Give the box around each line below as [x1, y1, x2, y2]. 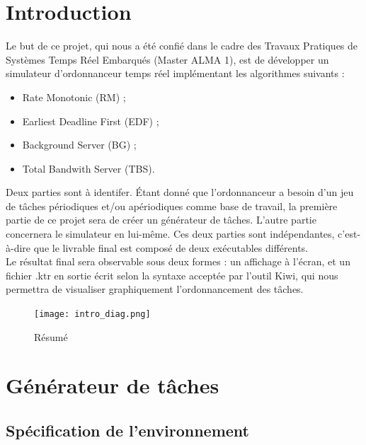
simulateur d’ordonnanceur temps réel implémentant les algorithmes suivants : [6, 66, 345, 81]
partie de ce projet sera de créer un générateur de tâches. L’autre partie [6, 212, 316, 227]
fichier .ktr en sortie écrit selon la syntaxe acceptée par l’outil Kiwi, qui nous [6, 267, 338, 282]
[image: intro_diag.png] [34, 309, 151, 320]
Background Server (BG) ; [22, 137, 137, 152]
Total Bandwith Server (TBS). [22, 161, 155, 175]
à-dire [6, 240, 31, 255]
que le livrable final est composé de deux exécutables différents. [33, 240, 308, 255]
